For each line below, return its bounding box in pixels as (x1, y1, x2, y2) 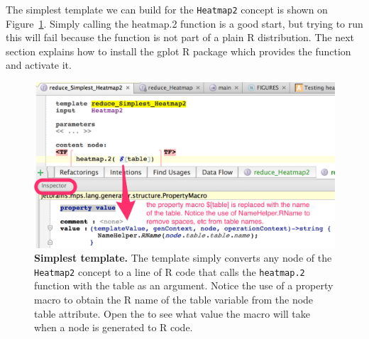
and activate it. (6, 57, 72, 72)
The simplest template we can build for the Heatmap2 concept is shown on (6, 2, 328, 16)
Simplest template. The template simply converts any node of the (34, 250, 332, 265)
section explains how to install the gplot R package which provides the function (6, 43, 351, 58)
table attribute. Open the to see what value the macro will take (34, 306, 311, 321)
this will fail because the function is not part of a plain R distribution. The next (6, 30, 355, 45)
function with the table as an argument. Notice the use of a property (34, 278, 334, 293)
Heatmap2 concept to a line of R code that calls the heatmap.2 (34, 264, 305, 279)
